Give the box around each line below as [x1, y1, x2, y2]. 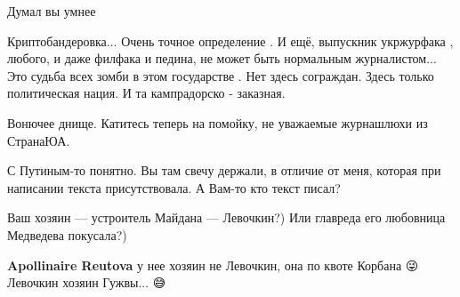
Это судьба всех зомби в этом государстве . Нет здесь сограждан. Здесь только [7, 66, 434, 84]
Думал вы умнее [7, 2, 96, 20]
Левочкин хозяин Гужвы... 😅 [7, 273, 166, 292]
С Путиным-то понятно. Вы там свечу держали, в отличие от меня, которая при [7, 161, 441, 180]
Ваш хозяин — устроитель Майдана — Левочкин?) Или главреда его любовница [7, 208, 446, 227]
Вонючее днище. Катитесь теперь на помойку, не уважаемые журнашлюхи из [7, 113, 428, 132]
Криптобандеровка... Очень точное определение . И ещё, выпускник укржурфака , [7, 31, 454, 50]
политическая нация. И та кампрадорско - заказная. [7, 84, 286, 102]
